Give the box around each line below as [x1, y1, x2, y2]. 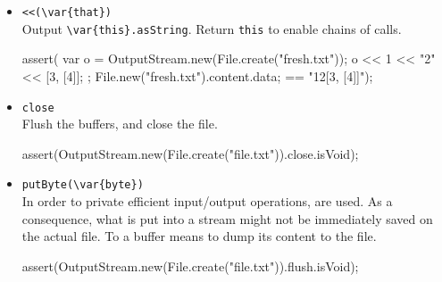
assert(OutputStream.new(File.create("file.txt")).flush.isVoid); [21, 256, 359, 275]
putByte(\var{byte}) [21, 178, 144, 192]
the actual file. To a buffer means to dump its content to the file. [21, 227, 377, 245]
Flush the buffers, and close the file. [21, 114, 218, 133]
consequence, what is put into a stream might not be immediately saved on [21, 209, 433, 228]
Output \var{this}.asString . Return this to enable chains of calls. [21, 19, 402, 37]
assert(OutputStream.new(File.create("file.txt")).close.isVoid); [21, 144, 359, 162]
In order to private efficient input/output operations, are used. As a [21, 192, 393, 210]
